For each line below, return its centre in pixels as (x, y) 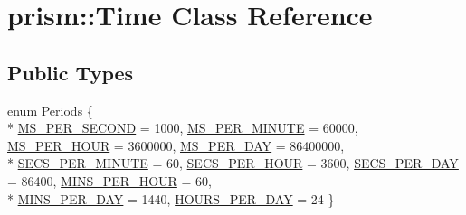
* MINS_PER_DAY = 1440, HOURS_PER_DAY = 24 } (171, 198)
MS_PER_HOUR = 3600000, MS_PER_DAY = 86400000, (176, 145)
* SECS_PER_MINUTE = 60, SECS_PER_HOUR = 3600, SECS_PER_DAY (233, 163)
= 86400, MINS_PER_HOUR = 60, (109, 180)
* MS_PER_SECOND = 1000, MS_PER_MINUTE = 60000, (183, 128)
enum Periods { (50, 110)
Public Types (71, 72)
